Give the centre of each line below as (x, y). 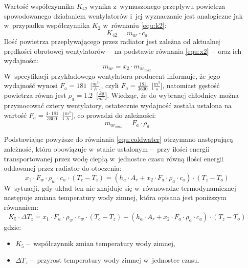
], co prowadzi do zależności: (113, 115)
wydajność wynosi (31, 85)
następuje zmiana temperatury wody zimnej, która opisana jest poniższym (115, 197)
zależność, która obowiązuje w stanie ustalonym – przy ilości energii (107, 148)
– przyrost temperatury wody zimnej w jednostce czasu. (115, 259)
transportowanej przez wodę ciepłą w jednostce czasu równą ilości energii (114, 158)
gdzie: (12, 227)
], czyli (109, 85)
